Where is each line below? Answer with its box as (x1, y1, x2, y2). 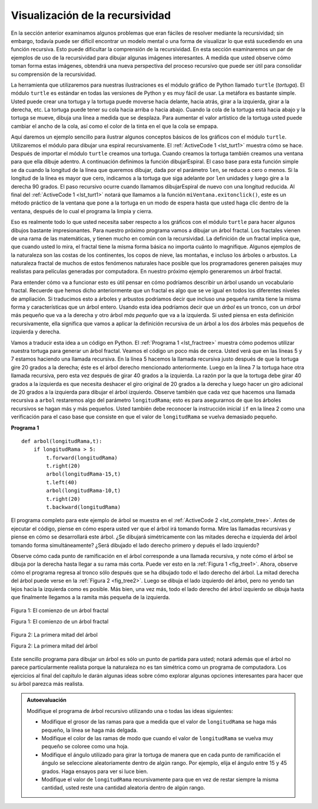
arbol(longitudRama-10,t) (46, 487, 121, 494)
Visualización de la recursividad (11, 9, 171, 22)
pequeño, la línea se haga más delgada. (41, 727, 138, 734)
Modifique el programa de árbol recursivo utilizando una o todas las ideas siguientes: (26, 707, 234, 714)
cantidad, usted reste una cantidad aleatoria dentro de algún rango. (41, 784, 206, 791)
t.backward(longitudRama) (46, 504, 121, 511)
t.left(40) (46, 479, 78, 486)
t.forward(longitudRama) (46, 454, 118, 461)
